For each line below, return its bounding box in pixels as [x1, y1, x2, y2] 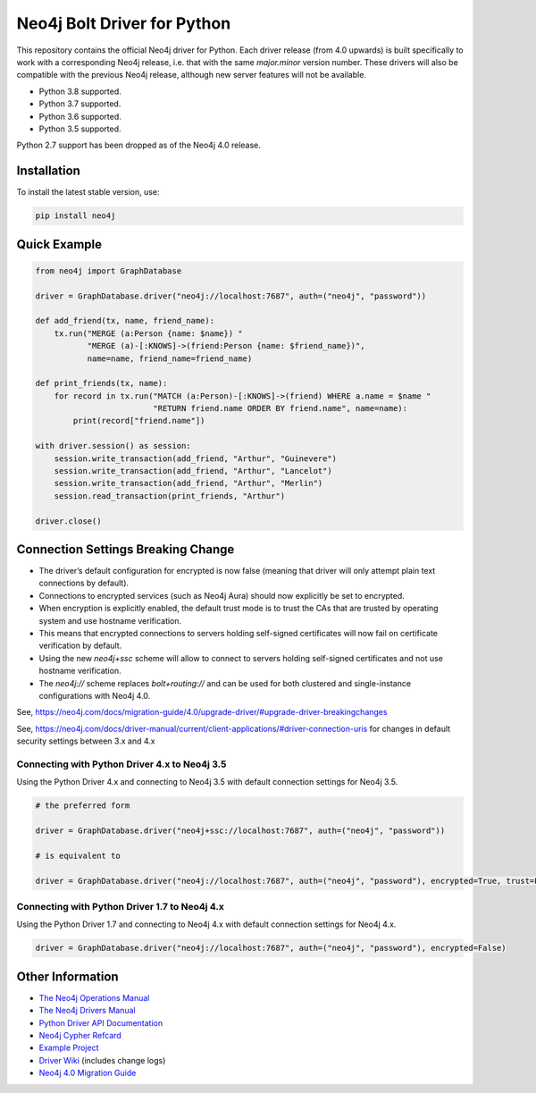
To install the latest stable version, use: [16, 187, 160, 198]
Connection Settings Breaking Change [16, 542, 235, 557]
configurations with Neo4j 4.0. [38, 690, 151, 701]
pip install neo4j [35, 211, 116, 221]
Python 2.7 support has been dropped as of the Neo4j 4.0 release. [16, 139, 261, 151]
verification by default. [38, 640, 122, 652]
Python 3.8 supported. [38, 86, 122, 97]
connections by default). [38, 577, 130, 589]
